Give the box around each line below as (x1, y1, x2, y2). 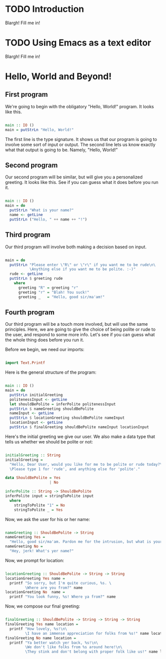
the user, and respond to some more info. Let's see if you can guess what (5, 332, 155, 338)
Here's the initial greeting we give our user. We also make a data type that (5, 434, 156, 439)
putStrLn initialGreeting (9, 392, 63, 397)
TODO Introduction (5, 3, 84, 15)
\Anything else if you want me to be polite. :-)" (29, 267, 136, 272)
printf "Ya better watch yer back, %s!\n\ (9, 640, 98, 645)
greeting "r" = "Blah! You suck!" (18, 290, 90, 295)
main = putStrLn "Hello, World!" (5, 127, 74, 132)
